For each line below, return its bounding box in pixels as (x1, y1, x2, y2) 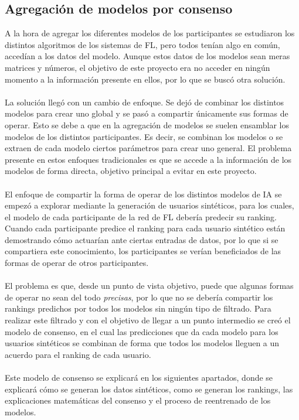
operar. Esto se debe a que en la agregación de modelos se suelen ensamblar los (5, 118, 289, 131)
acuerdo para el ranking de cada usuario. (5, 348, 151, 360)
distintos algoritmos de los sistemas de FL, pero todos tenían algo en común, (5, 38, 280, 50)
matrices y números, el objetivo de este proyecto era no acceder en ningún (5, 61, 270, 73)
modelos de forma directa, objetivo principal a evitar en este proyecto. (5, 165, 257, 177)
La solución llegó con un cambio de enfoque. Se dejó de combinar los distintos (5, 95, 284, 108)
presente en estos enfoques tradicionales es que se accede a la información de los (5, 153, 292, 165)
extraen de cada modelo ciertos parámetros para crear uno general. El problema (5, 142, 292, 154)
